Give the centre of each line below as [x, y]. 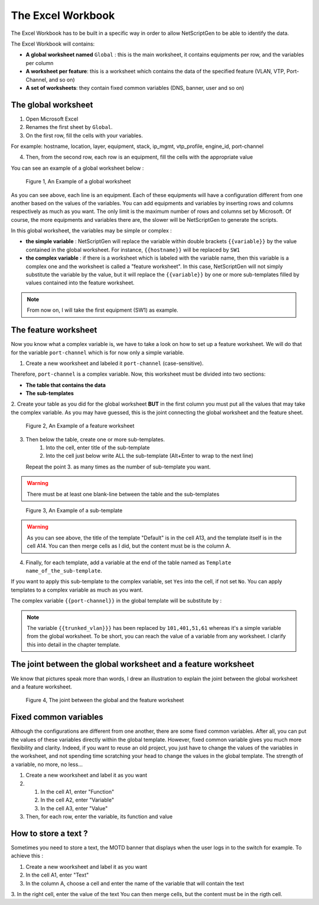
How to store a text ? [49, 833]
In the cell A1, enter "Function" [77, 792]
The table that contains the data [66, 385]
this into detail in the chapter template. [74, 644]
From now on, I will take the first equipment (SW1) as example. [102, 310]
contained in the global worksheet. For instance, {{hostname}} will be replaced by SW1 [133, 250]
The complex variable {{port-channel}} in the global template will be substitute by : [116, 601]
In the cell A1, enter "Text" [57, 875]
